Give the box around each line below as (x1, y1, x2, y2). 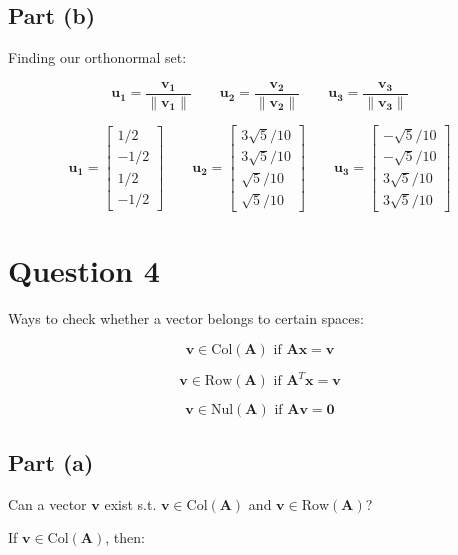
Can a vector (8, 493, 87, 514)
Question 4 (8, 250, 160, 291)
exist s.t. (104, 493, 157, 514)
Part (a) (8, 446, 94, 477)
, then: (105, 527, 145, 548)
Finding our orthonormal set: (8, 47, 187, 68)
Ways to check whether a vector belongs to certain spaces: (8, 308, 364, 329)
